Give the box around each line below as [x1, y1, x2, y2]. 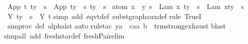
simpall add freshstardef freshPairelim [4, 30, 125, 40]
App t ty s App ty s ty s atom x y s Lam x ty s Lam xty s [7, 1, 244, 11]
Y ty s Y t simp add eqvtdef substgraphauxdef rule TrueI [7, 10, 202, 21]
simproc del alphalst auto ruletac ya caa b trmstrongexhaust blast [7, 20, 226, 31]
